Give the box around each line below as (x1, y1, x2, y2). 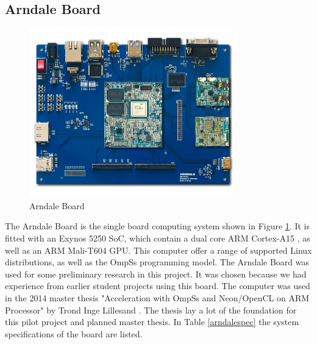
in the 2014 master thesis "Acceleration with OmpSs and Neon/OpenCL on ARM (5, 291, 310, 304)
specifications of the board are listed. (5, 327, 143, 340)
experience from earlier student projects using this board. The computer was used (5, 279, 310, 292)
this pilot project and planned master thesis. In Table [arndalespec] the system (5, 315, 299, 328)
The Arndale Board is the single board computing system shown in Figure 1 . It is (5, 220, 310, 232)
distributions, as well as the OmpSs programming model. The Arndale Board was (5, 256, 310, 268)
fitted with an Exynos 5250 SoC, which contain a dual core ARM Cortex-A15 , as (5, 231, 310, 244)
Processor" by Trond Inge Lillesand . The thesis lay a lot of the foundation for (5, 303, 297, 316)
